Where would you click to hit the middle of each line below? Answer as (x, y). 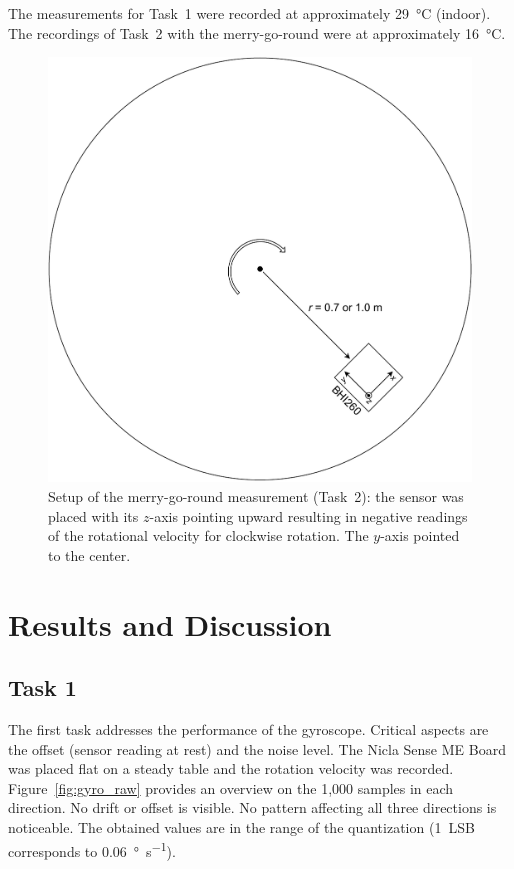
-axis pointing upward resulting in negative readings (308, 515)
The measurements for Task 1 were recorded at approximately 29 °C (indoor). (249, 13)
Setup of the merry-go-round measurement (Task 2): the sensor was (256, 496)
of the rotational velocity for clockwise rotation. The (208, 535)
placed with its (93, 515)
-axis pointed (420, 535)
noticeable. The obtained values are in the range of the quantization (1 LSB (241, 826)
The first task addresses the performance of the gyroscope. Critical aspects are (248, 728)
